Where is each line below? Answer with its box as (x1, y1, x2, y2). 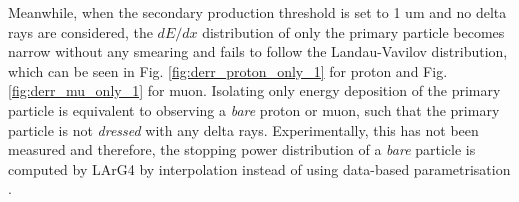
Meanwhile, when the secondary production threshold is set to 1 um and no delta (8, 2, 507, 22)
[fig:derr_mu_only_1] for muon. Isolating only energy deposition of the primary (8, 80, 501, 101)
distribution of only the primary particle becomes (202, 21, 505, 42)
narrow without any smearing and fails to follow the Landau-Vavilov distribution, (8, 41, 508, 62)
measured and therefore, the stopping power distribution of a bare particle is (8, 139, 476, 160)
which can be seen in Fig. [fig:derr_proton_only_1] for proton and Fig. (8, 60, 448, 81)
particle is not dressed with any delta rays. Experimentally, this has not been (8, 119, 479, 140)
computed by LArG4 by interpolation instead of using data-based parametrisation (8, 158, 511, 179)
